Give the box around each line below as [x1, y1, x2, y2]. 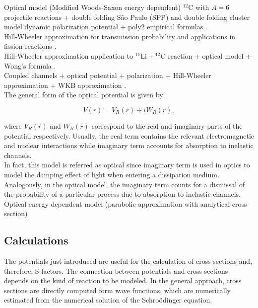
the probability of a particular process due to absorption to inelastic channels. [4, 189, 241, 199]
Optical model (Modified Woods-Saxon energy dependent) [4, 2, 181, 12]
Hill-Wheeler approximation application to [4, 50, 133, 61]
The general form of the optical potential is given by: [4, 89, 165, 100]
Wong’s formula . [4, 60, 56, 71]
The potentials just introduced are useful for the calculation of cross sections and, [4, 256, 253, 266]
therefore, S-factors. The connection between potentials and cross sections [4, 265, 228, 276]
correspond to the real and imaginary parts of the [91, 120, 243, 131]
